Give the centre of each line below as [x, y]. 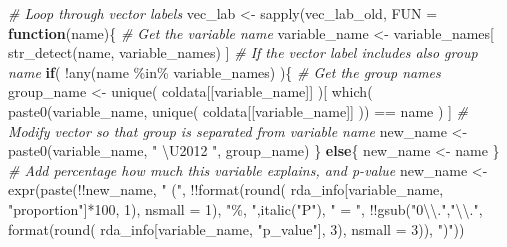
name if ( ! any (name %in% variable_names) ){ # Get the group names [224, 71]
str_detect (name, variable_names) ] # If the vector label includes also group [243, 52]
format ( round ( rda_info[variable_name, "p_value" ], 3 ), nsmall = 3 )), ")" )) [236, 228]
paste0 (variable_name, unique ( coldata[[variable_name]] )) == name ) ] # [238, 110]
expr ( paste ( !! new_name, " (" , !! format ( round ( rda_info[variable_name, [226, 189]
